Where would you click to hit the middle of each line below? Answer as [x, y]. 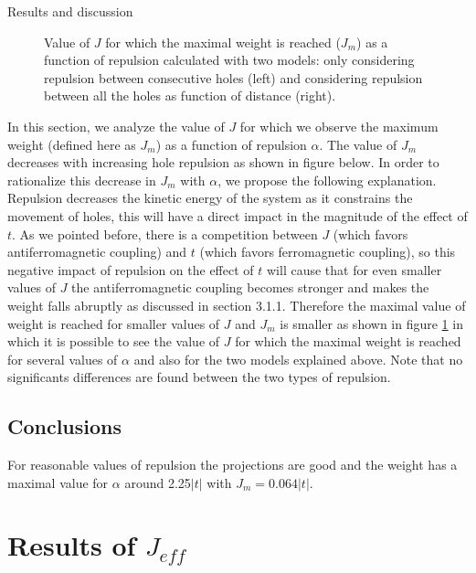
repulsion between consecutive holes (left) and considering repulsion [233, 77]
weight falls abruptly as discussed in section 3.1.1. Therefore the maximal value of [237, 305]
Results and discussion [70, 11]
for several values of [63, 359]
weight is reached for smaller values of [114, 323]
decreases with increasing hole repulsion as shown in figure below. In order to [223, 162]
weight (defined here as [72, 144]
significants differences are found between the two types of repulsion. [199, 377]
